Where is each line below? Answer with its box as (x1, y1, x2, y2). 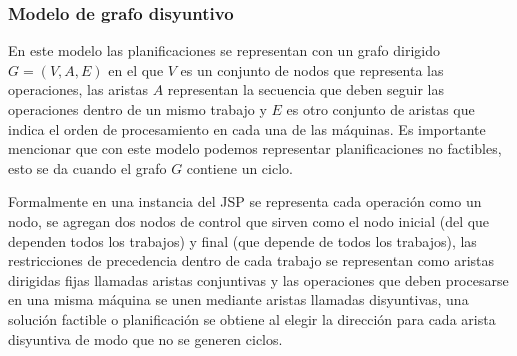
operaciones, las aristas (8, 79, 148, 100)
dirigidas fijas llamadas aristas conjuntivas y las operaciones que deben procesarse (8, 269, 509, 290)
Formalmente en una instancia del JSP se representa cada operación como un (8, 191, 482, 212)
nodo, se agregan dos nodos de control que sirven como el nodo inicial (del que (8, 210, 490, 231)
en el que (108, 59, 164, 80)
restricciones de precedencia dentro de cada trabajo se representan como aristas (8, 250, 495, 271)
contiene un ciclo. (186, 157, 293, 178)
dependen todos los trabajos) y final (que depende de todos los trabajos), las (8, 230, 477, 251)
